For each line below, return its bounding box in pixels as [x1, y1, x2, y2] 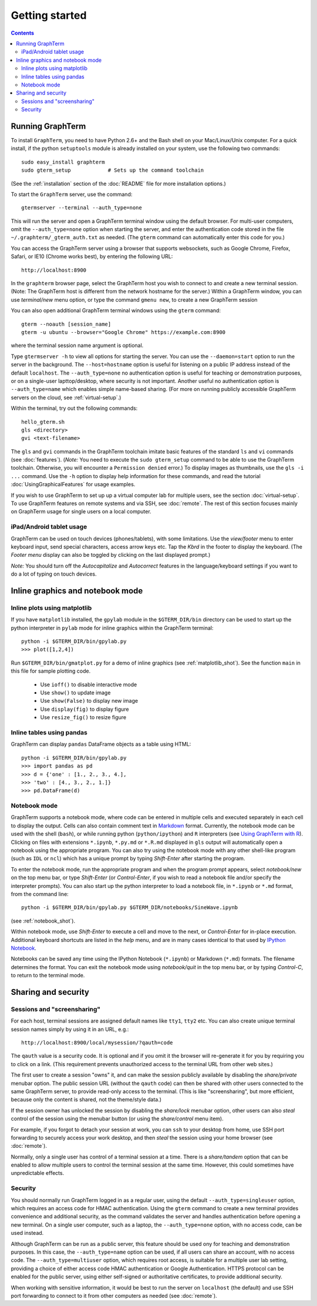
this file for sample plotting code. [11, 667, 91, 674]
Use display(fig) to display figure [40, 706, 129, 713]
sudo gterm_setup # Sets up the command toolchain [21, 167, 204, 173]
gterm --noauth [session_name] [21, 320, 112, 328]
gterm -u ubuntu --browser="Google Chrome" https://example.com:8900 [21, 329, 226, 335]
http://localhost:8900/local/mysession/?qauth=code [21, 1040, 173, 1046]
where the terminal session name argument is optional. [11, 342, 144, 349]
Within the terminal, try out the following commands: [11, 405, 138, 412]
